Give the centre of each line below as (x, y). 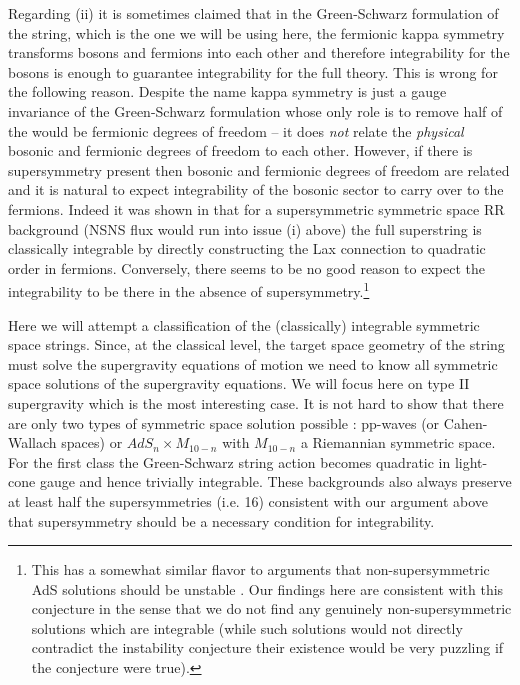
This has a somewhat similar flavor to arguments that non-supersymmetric (260, 569)
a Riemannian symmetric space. (398, 442)
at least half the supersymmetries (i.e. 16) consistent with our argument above (248, 500)
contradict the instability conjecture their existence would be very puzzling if (267, 647)
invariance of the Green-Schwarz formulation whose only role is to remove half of (255, 110)
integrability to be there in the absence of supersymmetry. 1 (189, 289)
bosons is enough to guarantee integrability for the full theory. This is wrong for (253, 71)
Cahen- (465, 422)
